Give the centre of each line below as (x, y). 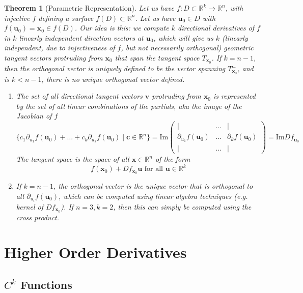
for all (154, 169)
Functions (46, 284)
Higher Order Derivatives (95, 252)
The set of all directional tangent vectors (79, 96)
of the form (173, 159)
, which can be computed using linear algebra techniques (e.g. (153, 196)
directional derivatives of (216, 28)
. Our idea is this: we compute (122, 28)
